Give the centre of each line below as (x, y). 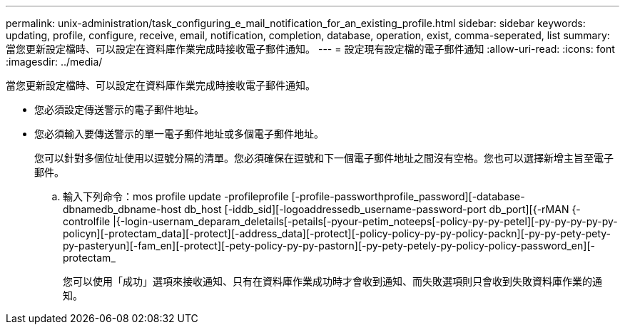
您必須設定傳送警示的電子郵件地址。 (119, 109)
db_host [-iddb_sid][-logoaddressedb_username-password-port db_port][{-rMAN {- (382, 209)
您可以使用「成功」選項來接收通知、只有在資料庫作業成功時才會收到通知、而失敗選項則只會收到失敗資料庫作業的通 (332, 281)
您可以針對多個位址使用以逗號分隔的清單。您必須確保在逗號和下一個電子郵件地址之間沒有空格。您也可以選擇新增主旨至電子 (324, 158)
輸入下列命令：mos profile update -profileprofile (176, 196)
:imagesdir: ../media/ (54, 62)
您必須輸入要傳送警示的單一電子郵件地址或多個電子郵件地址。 (179, 134)
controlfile (87, 221)
